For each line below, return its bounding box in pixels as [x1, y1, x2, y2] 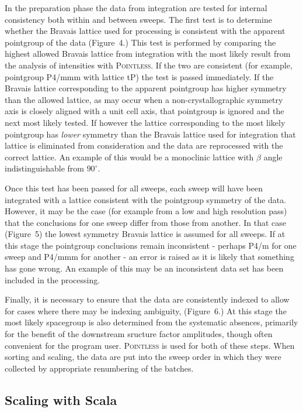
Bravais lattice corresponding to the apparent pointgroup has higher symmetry [5, 82, 287, 94]
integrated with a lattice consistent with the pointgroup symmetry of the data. [5, 193, 287, 205]
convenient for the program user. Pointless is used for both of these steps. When [5, 339, 295, 351]
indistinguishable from [5, 162, 84, 174]
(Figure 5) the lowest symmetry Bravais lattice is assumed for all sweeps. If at [5, 228, 285, 240]
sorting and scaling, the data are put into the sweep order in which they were [5, 351, 281, 363]
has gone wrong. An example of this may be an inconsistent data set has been [5, 262, 284, 274]
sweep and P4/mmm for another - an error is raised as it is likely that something [5, 250, 294, 263]
